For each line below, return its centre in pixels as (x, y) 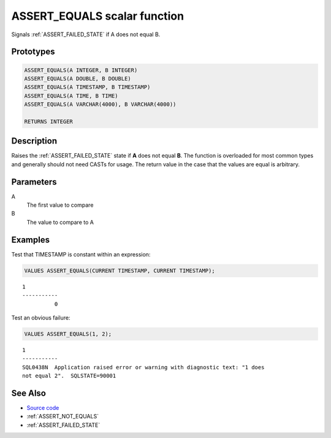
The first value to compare (60, 205)
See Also (29, 393)
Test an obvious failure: (41, 317)
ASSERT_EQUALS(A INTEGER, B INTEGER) (81, 70)
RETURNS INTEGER (49, 121)
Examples (31, 240)
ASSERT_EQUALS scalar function (97, 16)
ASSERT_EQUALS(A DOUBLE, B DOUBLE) (78, 79)
